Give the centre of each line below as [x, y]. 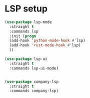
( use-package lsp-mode [28, 22]
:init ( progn [23, 36]
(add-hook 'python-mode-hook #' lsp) [47, 40]
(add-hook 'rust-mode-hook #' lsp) [45, 45]
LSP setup [26, 9]
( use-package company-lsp [31, 81]
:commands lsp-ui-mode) [34, 68]
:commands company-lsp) [34, 91]
